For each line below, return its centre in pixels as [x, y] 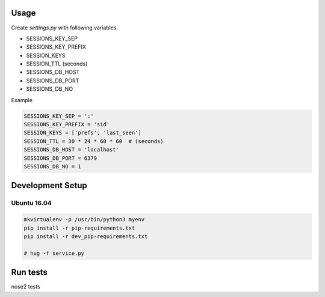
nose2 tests [26, 287]
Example [22, 100]
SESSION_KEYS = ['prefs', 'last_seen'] [82, 133]
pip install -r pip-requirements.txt [79, 228]
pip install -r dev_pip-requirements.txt [86, 236]
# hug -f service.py [54, 253]
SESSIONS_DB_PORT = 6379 [60, 158]
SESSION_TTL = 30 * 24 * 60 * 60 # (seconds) [94, 141]
